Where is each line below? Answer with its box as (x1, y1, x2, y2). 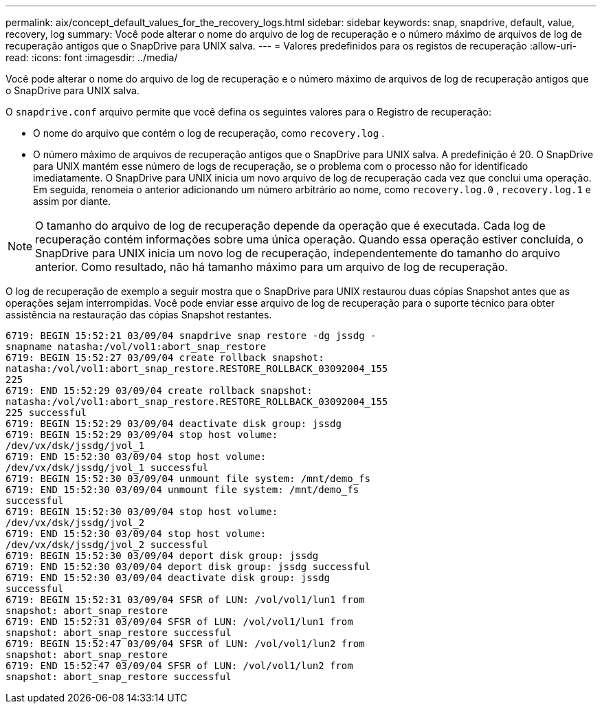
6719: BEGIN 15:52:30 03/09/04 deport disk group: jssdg (5, 550, 319, 561)
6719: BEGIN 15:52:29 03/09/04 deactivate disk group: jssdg (5, 418, 342, 429)
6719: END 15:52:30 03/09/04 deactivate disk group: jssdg (5, 572, 331, 583)
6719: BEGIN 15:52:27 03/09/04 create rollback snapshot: (5, 352, 324, 363)
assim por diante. (33, 195, 111, 207)
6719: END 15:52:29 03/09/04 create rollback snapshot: (5, 385, 313, 396)
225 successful (5, 407, 87, 418)
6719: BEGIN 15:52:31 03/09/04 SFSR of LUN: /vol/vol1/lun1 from (5, 594, 365, 605)
